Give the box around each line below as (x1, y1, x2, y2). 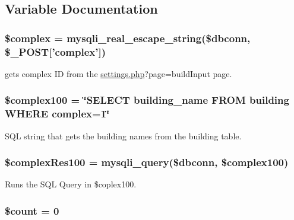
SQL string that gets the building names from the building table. (5, 129, 242, 142)
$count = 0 (5, 203, 59, 218)
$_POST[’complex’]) (5, 44, 106, 59)
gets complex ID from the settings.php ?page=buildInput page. (5, 67, 232, 79)
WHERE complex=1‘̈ (5, 106, 110, 121)
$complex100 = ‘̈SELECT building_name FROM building (5, 93, 289, 107)
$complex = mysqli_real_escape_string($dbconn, (5, 30, 251, 45)
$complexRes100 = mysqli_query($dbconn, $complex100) (5, 155, 289, 170)
